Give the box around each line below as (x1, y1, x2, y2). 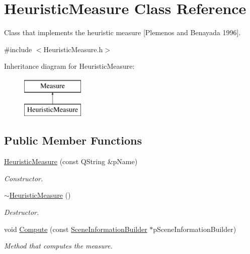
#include (4, 44, 32, 54)
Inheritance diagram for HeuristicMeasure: (4, 61, 135, 71)
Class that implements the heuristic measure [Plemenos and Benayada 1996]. (4, 27, 241, 38)
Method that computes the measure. (4, 240, 113, 251)
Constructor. (4, 173, 43, 183)
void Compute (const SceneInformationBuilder (4, 223, 147, 234)
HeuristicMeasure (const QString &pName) (4, 156, 138, 167)
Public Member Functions (4, 133, 142, 148)
